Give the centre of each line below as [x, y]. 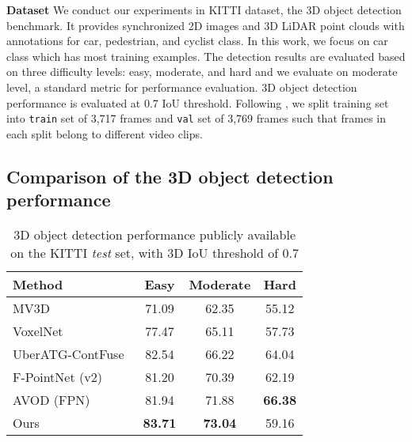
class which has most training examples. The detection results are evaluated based [206, 56]
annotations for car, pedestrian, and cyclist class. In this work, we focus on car [197, 41]
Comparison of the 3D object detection [170, 176]
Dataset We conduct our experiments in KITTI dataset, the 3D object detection [204, 9]
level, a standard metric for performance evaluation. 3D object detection [182, 87]
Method [38, 284]
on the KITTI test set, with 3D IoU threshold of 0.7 [154, 253]
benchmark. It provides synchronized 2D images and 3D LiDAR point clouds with [206, 25]
